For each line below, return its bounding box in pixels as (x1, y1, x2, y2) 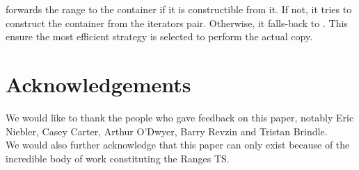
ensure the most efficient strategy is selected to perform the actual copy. (6, 29, 313, 44)
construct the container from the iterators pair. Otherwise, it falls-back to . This (6, 15, 348, 30)
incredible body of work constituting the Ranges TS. (6, 151, 230, 165)
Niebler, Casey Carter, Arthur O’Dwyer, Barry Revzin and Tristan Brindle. (6, 124, 328, 138)
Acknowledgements (6, 69, 191, 98)
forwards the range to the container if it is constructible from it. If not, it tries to (6, 2, 352, 16)
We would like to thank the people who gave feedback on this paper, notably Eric (6, 110, 354, 124)
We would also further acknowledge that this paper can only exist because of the (6, 137, 350, 152)
